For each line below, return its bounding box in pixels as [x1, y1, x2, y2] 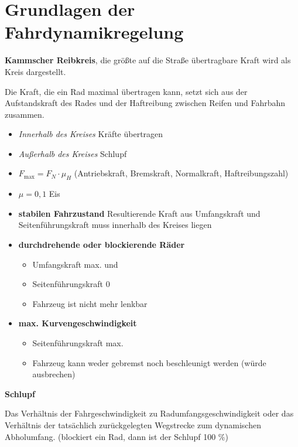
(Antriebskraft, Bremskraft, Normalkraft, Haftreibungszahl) [74, 167, 289, 179]
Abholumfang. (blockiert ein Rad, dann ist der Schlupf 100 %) [5, 430, 228, 442]
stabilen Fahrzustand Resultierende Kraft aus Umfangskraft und [18, 207, 261, 219]
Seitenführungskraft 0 [32, 278, 110, 290]
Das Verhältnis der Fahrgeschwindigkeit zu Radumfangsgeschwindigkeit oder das [5, 407, 294, 419]
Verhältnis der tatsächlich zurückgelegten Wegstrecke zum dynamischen [5, 418, 261, 431]
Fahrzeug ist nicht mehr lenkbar [32, 297, 148, 309]
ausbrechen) [32, 368, 76, 380]
